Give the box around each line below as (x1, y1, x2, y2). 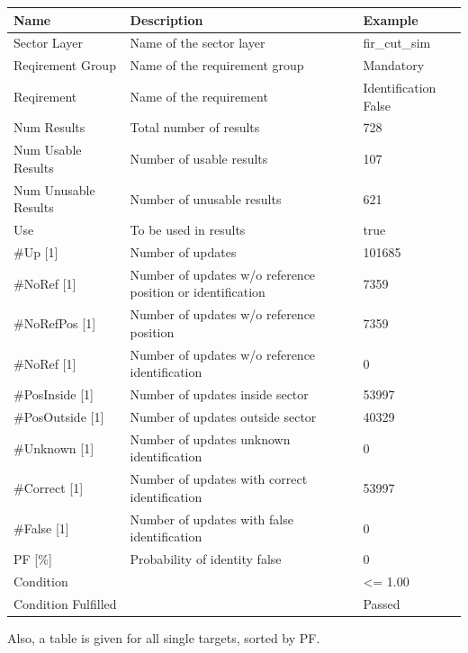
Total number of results (130, 118, 260, 137)
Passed (363, 594, 400, 613)
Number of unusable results (130, 189, 282, 208)
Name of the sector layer (130, 33, 265, 52)
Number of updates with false (130, 509, 293, 528)
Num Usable (13, 140, 82, 159)
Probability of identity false (130, 550, 282, 568)
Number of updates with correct (130, 470, 308, 488)
